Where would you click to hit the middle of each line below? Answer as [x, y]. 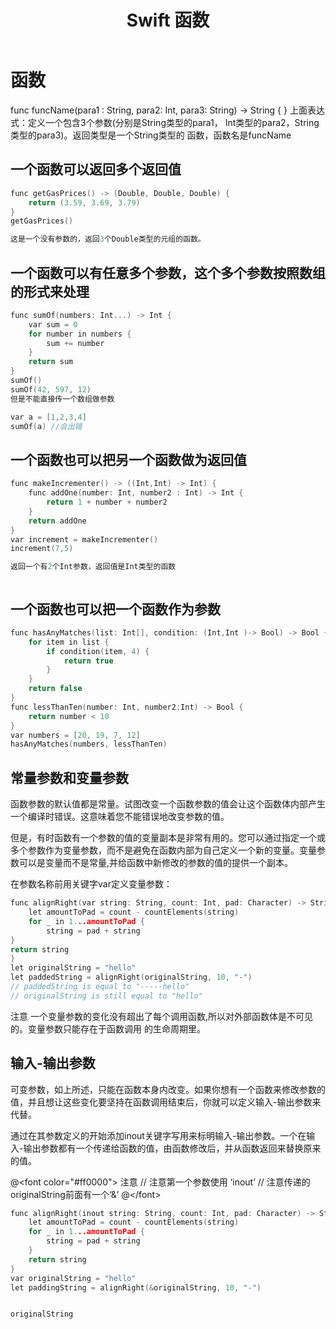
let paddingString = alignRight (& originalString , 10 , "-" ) [136, 1287]
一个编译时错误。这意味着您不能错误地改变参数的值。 [120, 817]
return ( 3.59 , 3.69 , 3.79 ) [84, 202]
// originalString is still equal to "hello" [106, 996]
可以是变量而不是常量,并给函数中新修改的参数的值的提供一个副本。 [156, 863]
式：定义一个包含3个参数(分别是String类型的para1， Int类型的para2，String [165, 122]
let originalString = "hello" [73, 968]
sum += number [75, 343]
